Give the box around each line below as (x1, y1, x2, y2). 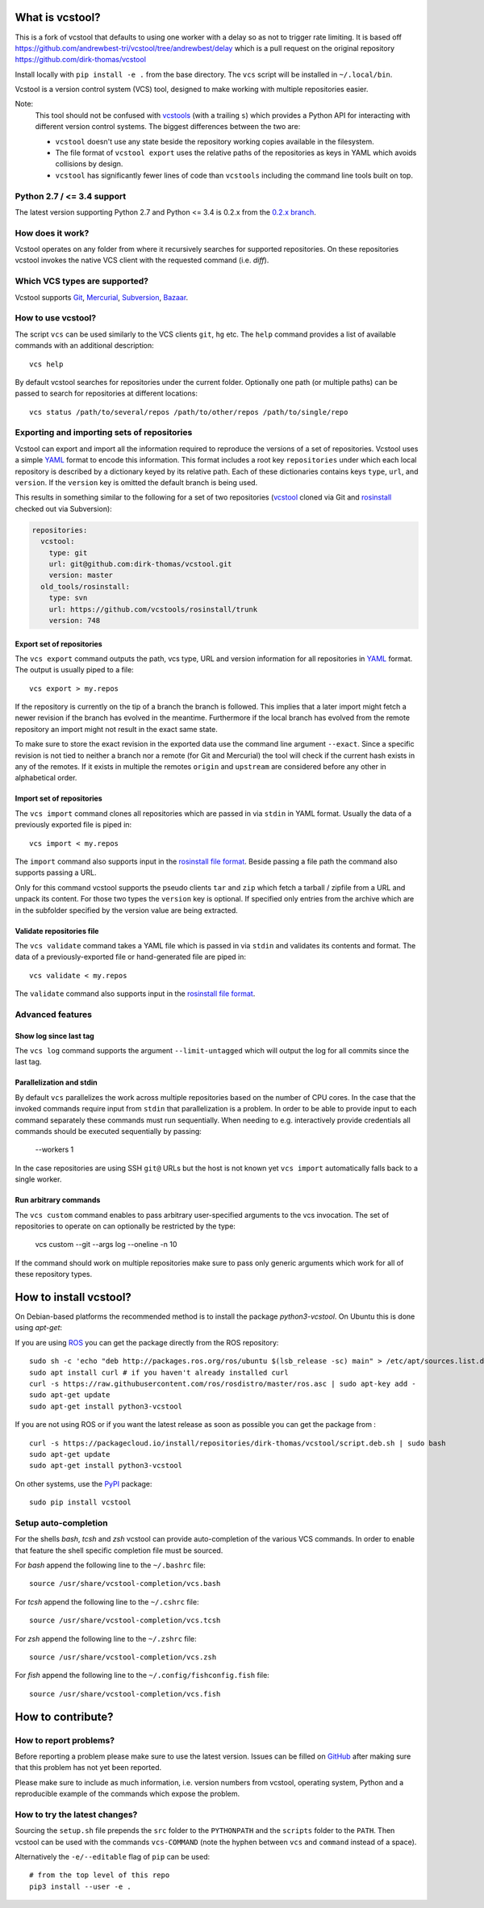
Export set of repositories (15, 638, 102, 649)
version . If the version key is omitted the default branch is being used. (15, 478, 258, 487)
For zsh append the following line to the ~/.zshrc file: (15, 1634, 197, 1643)
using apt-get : (15, 1323, 63, 1333)
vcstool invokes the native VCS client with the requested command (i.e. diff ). (15, 255, 269, 266)
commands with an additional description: (15, 341, 155, 350)
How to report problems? (15, 1734, 115, 1746)
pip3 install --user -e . (29, 1881, 132, 1891)
